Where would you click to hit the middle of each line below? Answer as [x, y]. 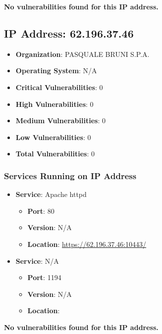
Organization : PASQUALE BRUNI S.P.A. [82, 54]
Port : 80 [41, 211]
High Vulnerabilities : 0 [54, 104]
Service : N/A [37, 261]
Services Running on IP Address [70, 175]
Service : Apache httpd [51, 194]
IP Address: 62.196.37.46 [69, 33]
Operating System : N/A [56, 71]
